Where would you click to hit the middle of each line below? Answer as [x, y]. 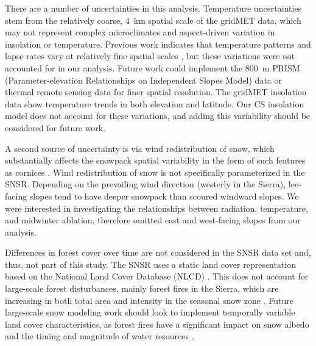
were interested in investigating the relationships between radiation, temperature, [156, 208]
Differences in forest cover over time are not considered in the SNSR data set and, [158, 252]
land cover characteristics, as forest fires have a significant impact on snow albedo [157, 324]
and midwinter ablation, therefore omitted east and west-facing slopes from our [153, 220]
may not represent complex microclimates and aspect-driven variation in [140, 32]
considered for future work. [55, 127]
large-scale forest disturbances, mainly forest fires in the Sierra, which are [142, 288]
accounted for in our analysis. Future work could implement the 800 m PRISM [153, 67]
